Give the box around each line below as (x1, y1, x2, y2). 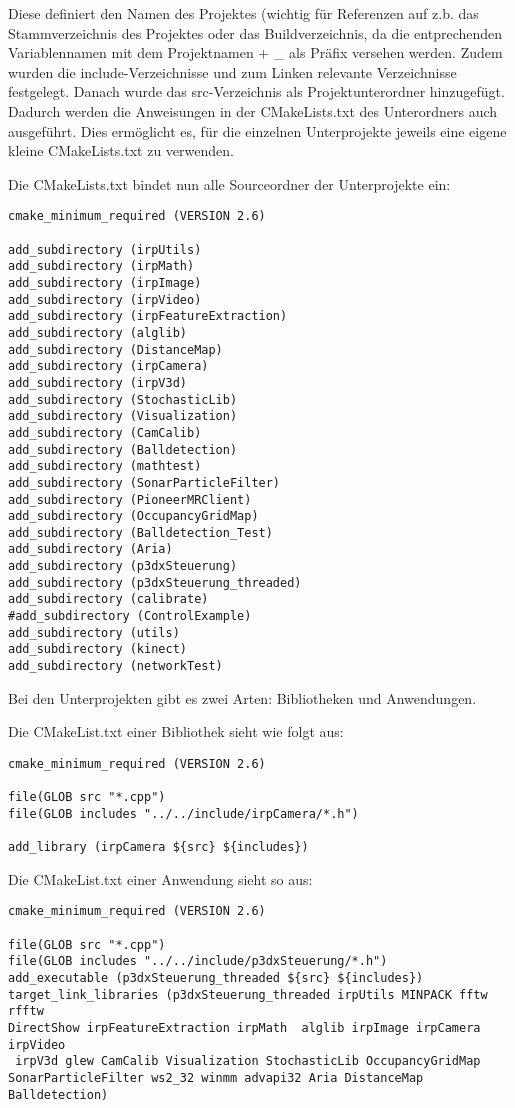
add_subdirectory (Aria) (8, 542, 173, 557)
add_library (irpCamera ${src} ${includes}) (8, 840, 309, 855)
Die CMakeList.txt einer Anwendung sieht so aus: (8, 868, 313, 889)
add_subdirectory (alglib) (8, 325, 187, 340)
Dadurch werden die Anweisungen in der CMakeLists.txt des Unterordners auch (8, 100, 498, 121)
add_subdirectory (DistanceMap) (8, 342, 223, 357)
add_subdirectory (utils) (8, 625, 180, 640)
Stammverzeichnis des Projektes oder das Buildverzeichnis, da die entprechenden (8, 22, 503, 43)
